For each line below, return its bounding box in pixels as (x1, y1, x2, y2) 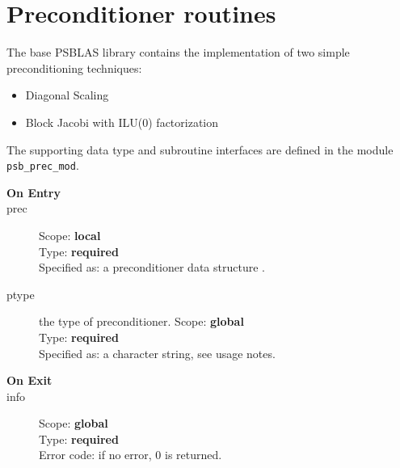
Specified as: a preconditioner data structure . (39, 259, 265, 276)
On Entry (6, 183, 61, 200)
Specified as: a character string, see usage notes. (39, 344, 276, 361)
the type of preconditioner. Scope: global (39, 313, 244, 330)
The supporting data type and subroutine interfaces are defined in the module (6, 141, 394, 158)
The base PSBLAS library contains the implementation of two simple (6, 44, 350, 61)
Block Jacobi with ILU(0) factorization (25, 113, 219, 130)
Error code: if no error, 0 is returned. (39, 446, 222, 463)
